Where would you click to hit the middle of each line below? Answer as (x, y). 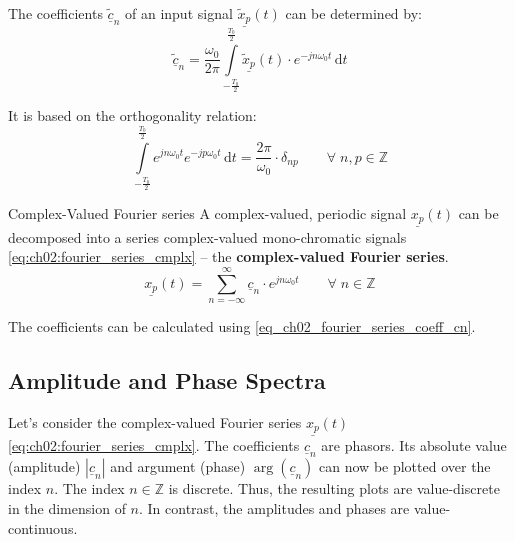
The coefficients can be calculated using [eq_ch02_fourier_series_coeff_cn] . (242, 326)
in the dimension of (67, 508)
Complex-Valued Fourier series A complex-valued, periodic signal (207, 212)
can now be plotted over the (405, 466)
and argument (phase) (178, 466)
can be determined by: (353, 13)
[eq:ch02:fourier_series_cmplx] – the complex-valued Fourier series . (228, 256)
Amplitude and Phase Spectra (167, 379)
